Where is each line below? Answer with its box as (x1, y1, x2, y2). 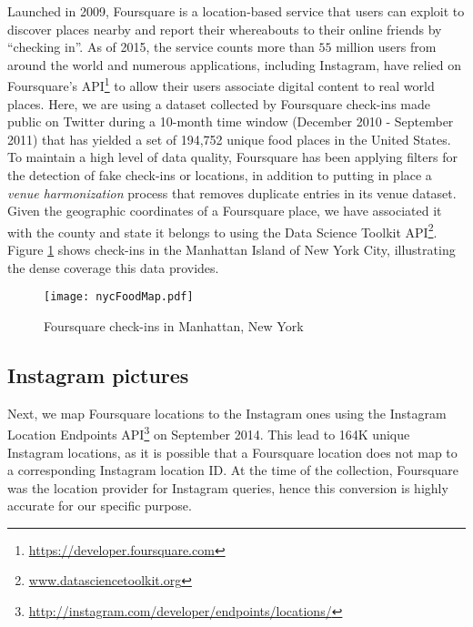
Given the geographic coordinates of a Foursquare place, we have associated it (7, 201, 442, 220)
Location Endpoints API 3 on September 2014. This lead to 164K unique (7, 422, 410, 443)
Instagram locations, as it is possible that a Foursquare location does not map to (7, 442, 458, 461)
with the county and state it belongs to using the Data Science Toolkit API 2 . (7, 219, 438, 241)
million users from (336, 37, 437, 56)
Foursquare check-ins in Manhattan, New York (44, 316, 304, 335)
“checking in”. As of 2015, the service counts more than (7, 37, 315, 56)
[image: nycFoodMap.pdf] (44, 290, 194, 304)
